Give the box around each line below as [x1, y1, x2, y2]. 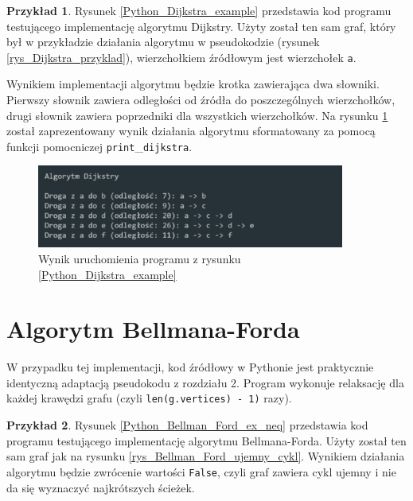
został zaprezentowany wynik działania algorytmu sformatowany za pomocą [6, 122, 376, 139]
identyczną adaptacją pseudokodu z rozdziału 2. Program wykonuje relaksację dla [6, 374, 404, 390]
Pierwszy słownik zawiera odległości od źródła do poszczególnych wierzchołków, [6, 91, 395, 108]
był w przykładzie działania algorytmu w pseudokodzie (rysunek [6, 33, 320, 50]
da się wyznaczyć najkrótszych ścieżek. [6, 479, 195, 495]
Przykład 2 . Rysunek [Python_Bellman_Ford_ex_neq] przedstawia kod [6, 417, 368, 433]
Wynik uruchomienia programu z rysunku [38, 250, 241, 266]
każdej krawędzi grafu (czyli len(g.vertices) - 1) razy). [6, 390, 292, 406]
